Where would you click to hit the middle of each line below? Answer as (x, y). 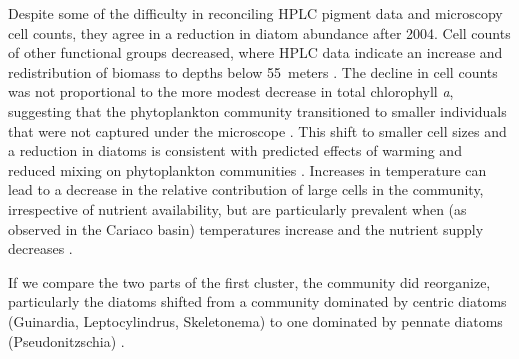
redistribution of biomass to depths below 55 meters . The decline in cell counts (253, 71)
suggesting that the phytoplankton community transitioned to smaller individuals (257, 110)
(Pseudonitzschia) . (66, 340)
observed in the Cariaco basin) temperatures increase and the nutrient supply (246, 228)
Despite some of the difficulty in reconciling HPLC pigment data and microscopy (255, 13)
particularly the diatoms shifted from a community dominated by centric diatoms (257, 301)
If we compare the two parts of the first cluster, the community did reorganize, (249, 281)
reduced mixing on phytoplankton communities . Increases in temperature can (247, 169)
